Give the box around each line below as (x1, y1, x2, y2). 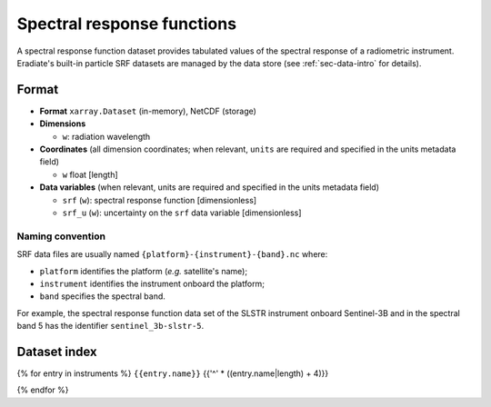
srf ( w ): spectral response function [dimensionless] (62, 194, 257, 205)
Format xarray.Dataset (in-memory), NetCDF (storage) (39, 105, 256, 116)
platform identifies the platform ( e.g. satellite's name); (39, 265, 248, 276)
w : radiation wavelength (62, 131, 151, 142)
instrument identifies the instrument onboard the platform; (39, 278, 266, 289)
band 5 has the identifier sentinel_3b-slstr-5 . (16, 321, 205, 332)
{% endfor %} (16, 384, 69, 395)
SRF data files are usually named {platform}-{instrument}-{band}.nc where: (16, 249, 328, 260)
